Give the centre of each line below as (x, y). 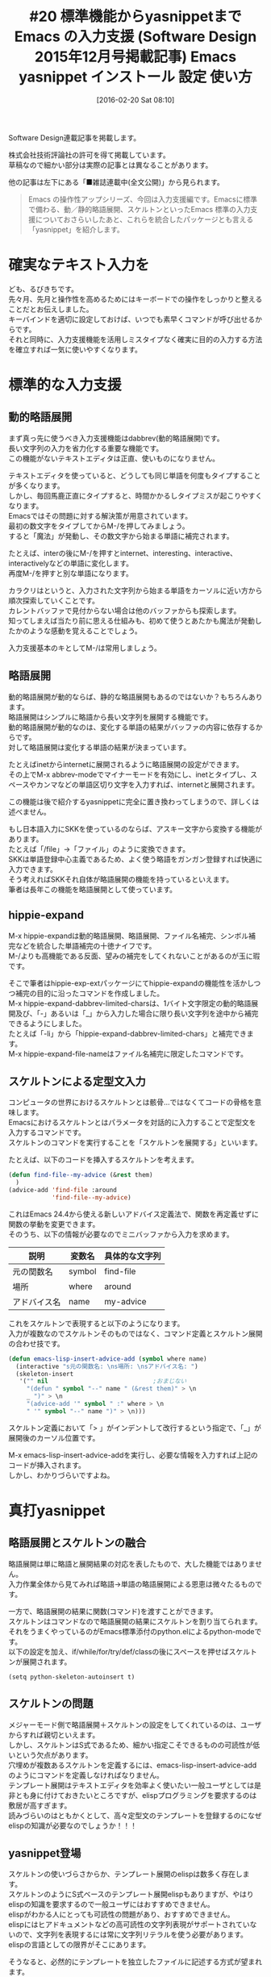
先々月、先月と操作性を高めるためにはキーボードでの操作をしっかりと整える (135, 298)
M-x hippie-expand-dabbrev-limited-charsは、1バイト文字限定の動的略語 (130, 1003)
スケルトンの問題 (51, 1704)
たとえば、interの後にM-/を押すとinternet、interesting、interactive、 (123, 553)
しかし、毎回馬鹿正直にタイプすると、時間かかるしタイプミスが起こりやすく (135, 495)
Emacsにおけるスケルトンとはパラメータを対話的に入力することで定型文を (132, 1123)
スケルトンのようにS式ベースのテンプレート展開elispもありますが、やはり (131, 1894)
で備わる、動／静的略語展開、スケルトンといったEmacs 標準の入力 (139, 209)
